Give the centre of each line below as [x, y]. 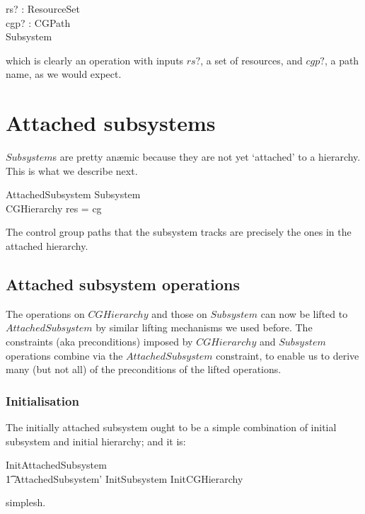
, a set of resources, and [251, 60]
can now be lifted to [304, 313]
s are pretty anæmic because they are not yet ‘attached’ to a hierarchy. [207, 157]
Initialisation [42, 400]
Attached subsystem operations [123, 284]
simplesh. [26, 502]
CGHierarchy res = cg [54, 208]
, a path [342, 60]
